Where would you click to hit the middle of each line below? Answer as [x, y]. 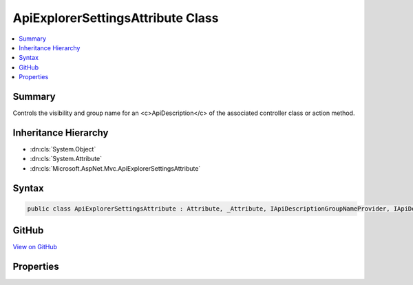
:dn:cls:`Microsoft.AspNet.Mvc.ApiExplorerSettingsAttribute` [115, 168]
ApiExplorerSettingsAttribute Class [116, 18]
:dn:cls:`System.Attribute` [66, 159]
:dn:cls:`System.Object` [63, 149]
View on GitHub [35, 247]
